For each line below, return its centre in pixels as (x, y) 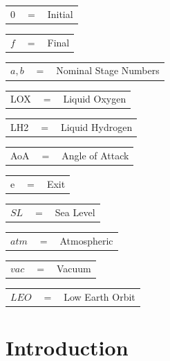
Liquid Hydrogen (96, 127)
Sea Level (75, 212)
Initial (60, 14)
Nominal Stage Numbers (108, 70)
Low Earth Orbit (100, 297)
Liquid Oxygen (95, 99)
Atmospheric (86, 240)
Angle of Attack (95, 155)
